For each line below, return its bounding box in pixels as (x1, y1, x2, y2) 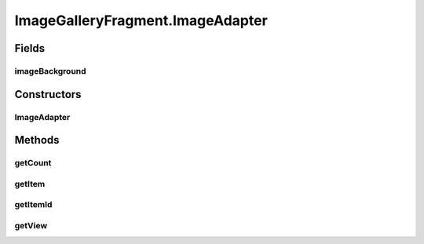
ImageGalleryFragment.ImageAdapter (14, 12, 269, 29)
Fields (14, 42, 46, 55)
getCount (14, 158, 52, 169)
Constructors (14, 87, 82, 101)
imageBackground (14, 65, 86, 76)
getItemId (14, 199, 53, 210)
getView (14, 220, 48, 231)
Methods (14, 133, 60, 147)
